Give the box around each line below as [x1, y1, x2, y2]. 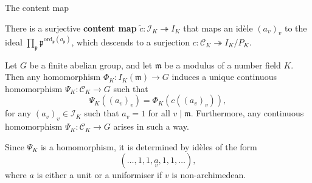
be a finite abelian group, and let [29, 58, 153, 71]
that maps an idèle [183, 21, 253, 34]
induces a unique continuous [172, 70, 277, 83]
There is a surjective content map [5, 21, 137, 34]
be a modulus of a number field [164, 58, 281, 71]
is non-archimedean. [172, 168, 246, 181]
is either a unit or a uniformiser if [36, 168, 162, 181]
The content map [5, 1, 69, 13]
